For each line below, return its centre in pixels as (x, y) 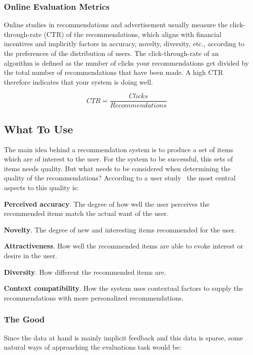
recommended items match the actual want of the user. (86, 213)
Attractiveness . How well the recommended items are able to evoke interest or (124, 246)
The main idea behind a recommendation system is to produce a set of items (119, 149)
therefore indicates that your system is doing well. (78, 81)
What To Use (39, 129)
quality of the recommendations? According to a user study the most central (120, 178)
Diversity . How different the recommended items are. (85, 272)
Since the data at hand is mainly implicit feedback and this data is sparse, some (124, 337)
